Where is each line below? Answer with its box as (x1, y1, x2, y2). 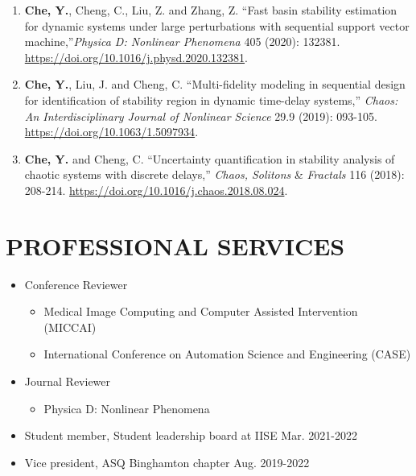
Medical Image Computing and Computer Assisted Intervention (43, 303, 358, 320)
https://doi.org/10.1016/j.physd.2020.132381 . (24, 48, 248, 65)
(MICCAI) (43, 318, 97, 335)
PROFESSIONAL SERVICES (6, 229, 345, 262)
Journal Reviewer (24, 373, 111, 390)
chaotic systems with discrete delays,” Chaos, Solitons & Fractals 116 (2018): (24, 166, 405, 183)
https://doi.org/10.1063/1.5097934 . (24, 123, 199, 140)
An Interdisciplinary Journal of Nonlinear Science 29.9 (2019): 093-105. (24, 107, 377, 124)
